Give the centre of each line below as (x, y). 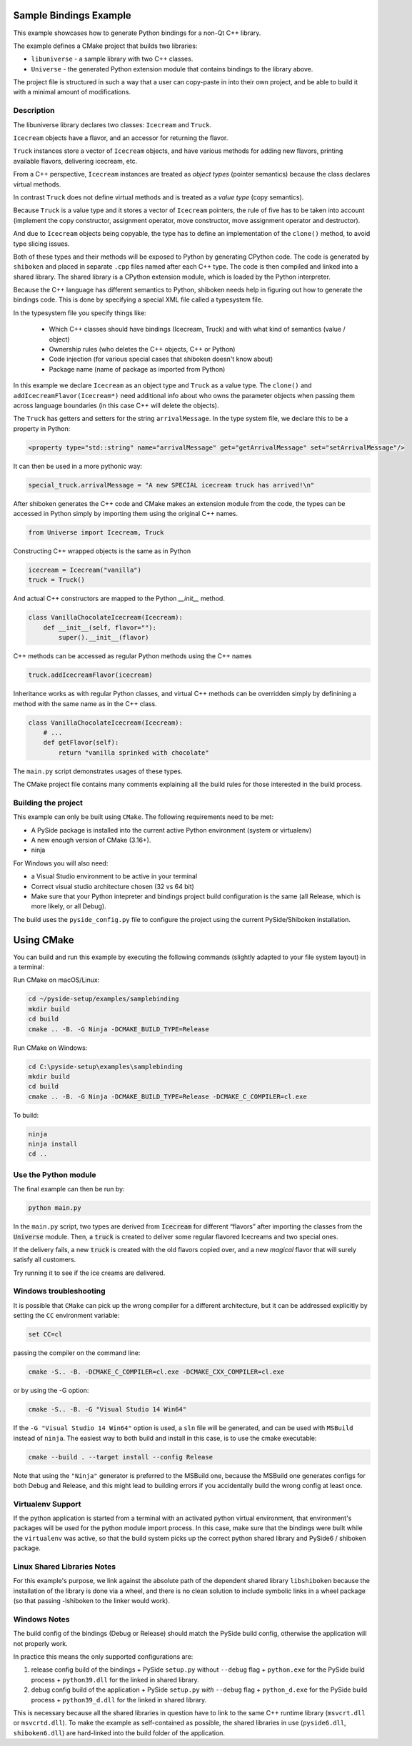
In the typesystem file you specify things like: (80, 313)
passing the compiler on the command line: (77, 1353)
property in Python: (42, 428)
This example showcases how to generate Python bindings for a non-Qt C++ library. (137, 33)
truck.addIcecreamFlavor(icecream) (90, 675)
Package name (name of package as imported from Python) (137, 369)
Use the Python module (55, 1174)
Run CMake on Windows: (50, 1048)
